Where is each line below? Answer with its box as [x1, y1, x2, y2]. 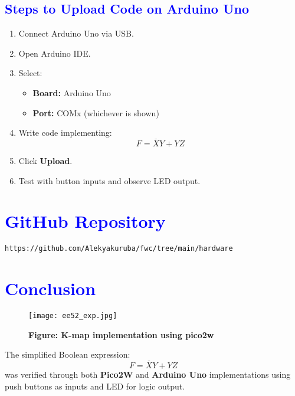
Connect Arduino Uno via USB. [18, 27, 134, 40]
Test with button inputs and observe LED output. [18, 174, 201, 186]
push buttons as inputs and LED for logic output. [5, 379, 185, 392]
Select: [18, 67, 42, 79]
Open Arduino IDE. [18, 47, 91, 59]
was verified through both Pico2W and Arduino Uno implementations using [5, 368, 291, 381]
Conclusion [5, 276, 96, 300]
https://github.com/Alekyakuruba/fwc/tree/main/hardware [5, 244, 233, 253]
